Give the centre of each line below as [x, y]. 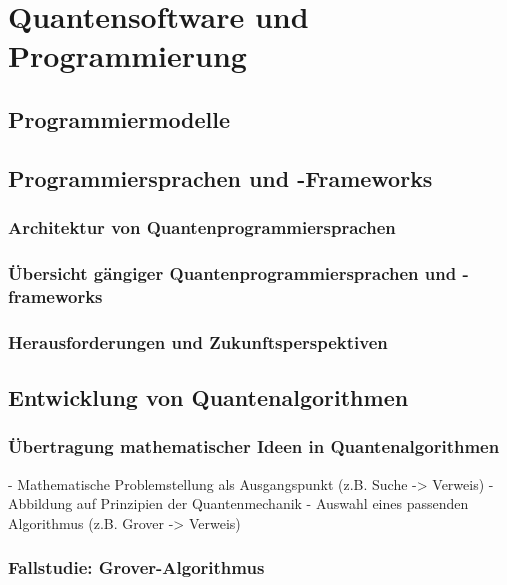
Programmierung [127, 55]
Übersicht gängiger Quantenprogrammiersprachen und [232, 272]
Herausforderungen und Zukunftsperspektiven [198, 341]
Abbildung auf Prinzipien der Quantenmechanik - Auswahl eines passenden [238, 503]
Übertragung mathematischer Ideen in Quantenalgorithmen [254, 446]
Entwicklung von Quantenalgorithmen [208, 396]
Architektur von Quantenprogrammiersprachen [202, 227]
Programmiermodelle [119, 118]
